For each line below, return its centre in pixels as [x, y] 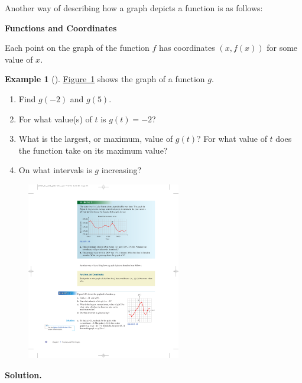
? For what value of [232, 139]
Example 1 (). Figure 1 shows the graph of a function [105, 79]
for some [282, 48]
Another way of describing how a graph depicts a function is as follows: [134, 8]
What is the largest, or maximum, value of [96, 139]
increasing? [121, 170]
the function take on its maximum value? [93, 150]
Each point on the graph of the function [77, 48]
